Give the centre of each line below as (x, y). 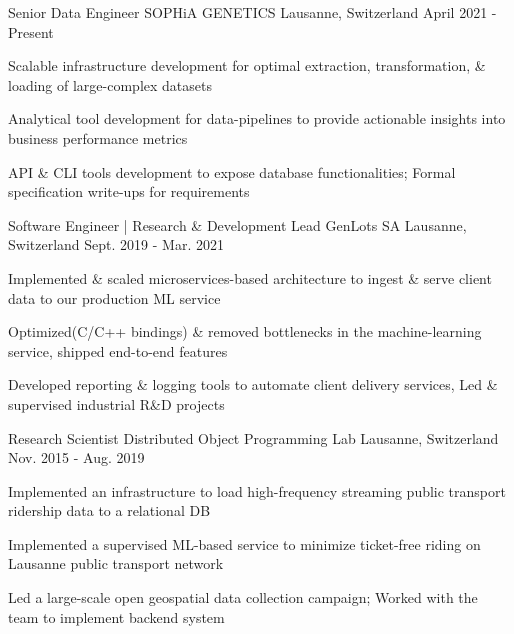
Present (31, 31)
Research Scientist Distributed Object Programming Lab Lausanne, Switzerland (253, 437)
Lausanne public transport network (116, 563)
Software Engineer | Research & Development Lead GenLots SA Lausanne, (237, 224)
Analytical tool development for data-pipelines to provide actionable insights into (257, 118)
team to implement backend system (116, 616)
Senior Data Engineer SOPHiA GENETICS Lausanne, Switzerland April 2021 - (252, 12)
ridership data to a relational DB (109, 510)
